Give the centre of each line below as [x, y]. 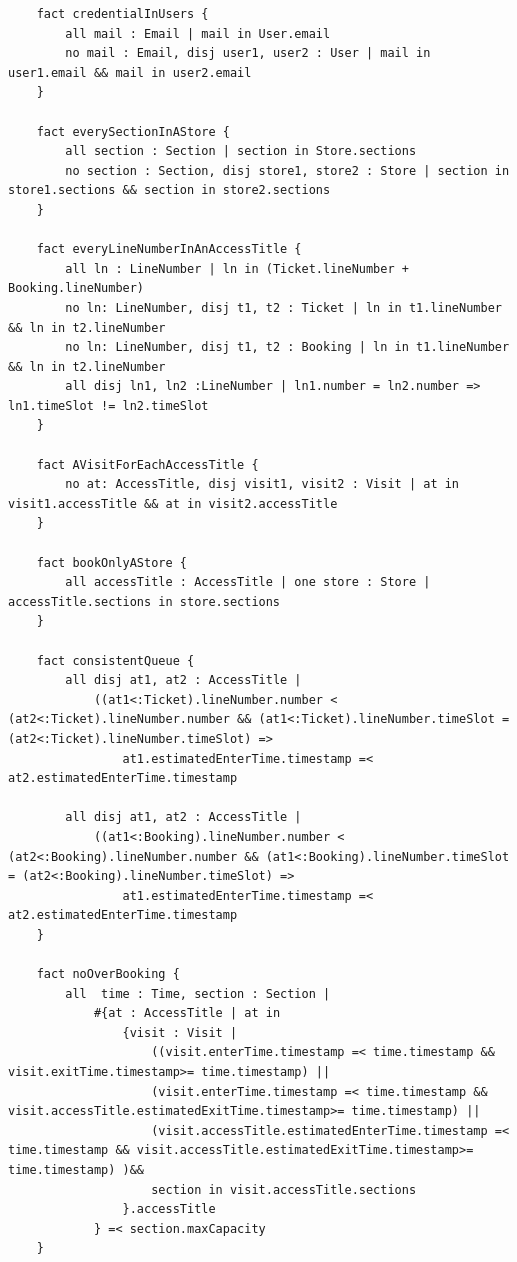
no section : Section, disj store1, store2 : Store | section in [287, 170]
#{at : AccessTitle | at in [187, 1013]
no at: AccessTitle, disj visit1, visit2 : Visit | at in [262, 484]
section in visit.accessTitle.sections [284, 1189]
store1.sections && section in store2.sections [169, 190]
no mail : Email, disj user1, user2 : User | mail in [248, 53]
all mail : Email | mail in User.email [198, 33]
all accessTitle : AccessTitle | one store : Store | [248, 582]
